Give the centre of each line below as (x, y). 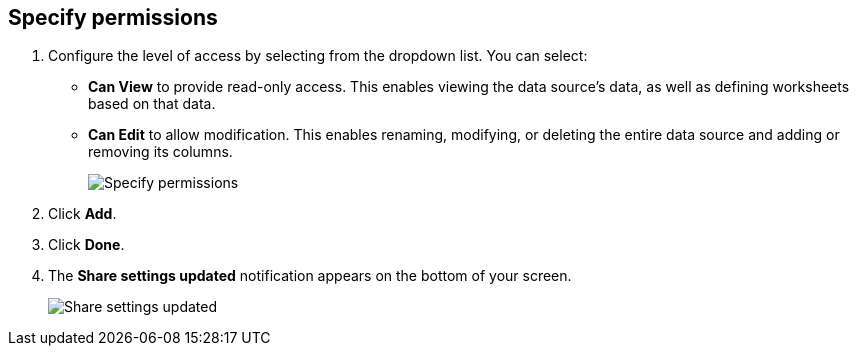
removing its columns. (160, 152)
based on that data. (152, 104)
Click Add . (82, 214)
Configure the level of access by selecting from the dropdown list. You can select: (318, 56)
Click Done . (86, 245)
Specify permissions (113, 17)
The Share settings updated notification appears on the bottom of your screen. (310, 276)
